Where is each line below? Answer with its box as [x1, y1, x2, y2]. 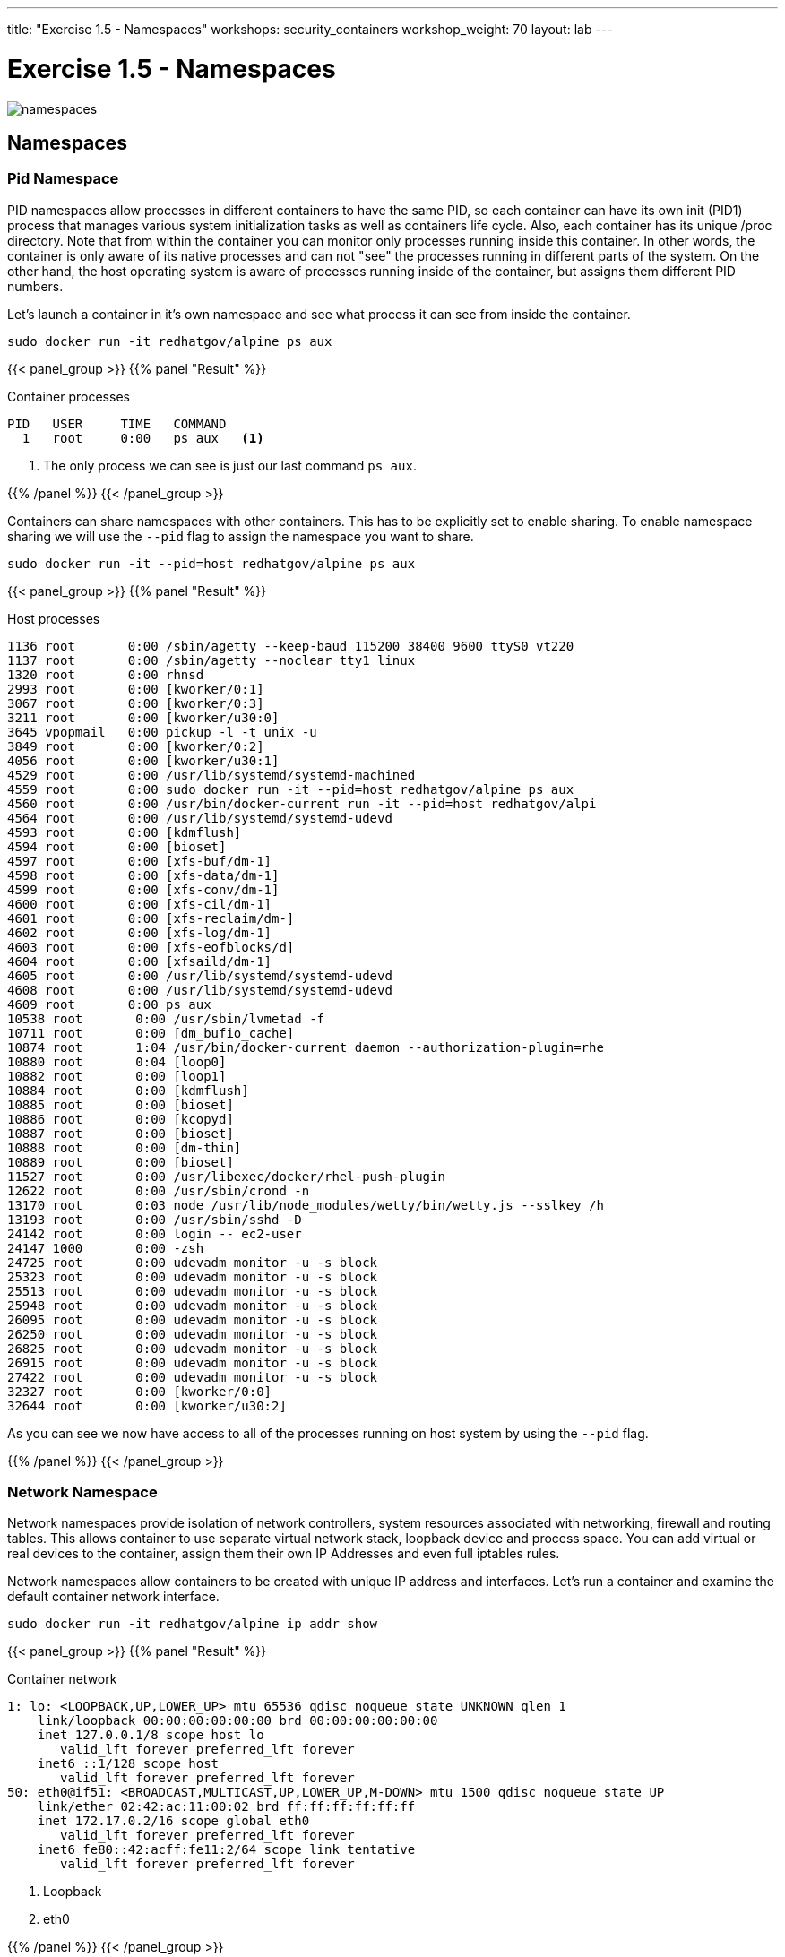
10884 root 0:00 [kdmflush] [7, 1082, 249, 1098]
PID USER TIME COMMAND [7, 416, 227, 431]
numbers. [7, 278, 64, 294]
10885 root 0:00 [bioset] [7, 1097, 234, 1112]
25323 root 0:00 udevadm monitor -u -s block [7, 1269, 378, 1284]
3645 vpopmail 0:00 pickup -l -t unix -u [7, 724, 317, 739]
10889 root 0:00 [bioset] [7, 1154, 234, 1169]
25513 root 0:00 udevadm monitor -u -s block [7, 1283, 378, 1298]
